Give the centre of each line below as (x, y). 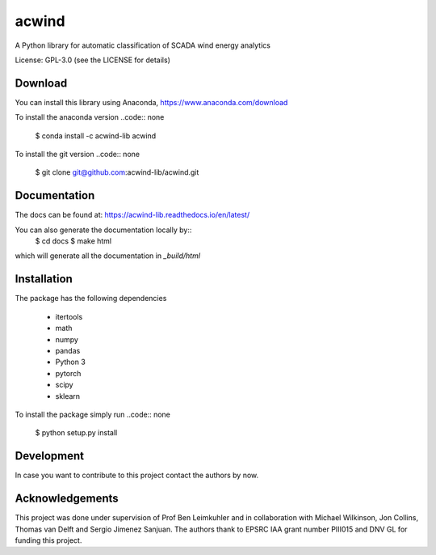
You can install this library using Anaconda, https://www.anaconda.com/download (151, 102)
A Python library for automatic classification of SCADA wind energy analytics (143, 45)
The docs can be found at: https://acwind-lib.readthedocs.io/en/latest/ (132, 215)
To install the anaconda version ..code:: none (90, 117)
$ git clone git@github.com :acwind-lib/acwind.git (117, 172)
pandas (68, 350)
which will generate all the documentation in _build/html (108, 256)
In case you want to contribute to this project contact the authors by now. (137, 475)
